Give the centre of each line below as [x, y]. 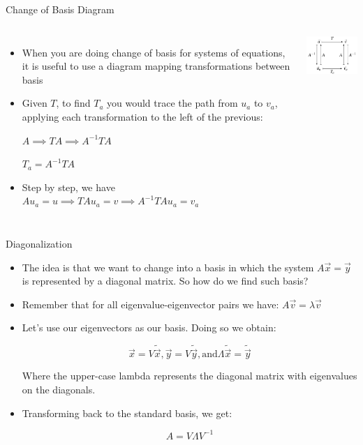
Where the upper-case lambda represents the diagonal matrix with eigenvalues [190, 376]
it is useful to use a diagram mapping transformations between [156, 66]
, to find [73, 103]
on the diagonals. [59, 389]
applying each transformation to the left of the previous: [142, 116]
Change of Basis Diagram [60, 9]
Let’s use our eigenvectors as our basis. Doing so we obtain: [149, 327]
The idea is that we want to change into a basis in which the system [168, 267]
